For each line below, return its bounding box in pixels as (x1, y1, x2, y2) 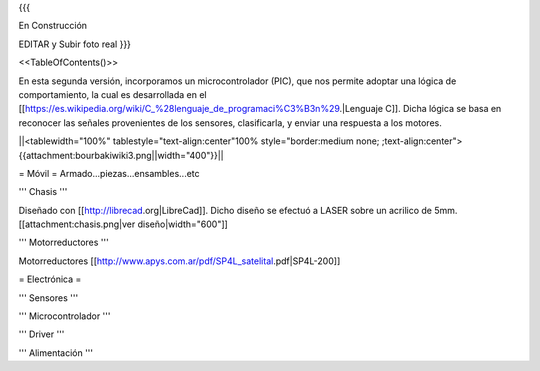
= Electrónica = (18, 273, 82, 285)
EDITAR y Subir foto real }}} (18, 38, 132, 50)
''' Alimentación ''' (18, 346, 94, 359)
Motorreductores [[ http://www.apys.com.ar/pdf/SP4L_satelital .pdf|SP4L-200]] (18, 255, 341, 267)
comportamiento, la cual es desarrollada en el (18, 88, 207, 100)
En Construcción (18, 20, 88, 32)
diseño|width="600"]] (137, 218, 229, 230)
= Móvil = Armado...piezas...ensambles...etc (18, 167, 200, 179)
